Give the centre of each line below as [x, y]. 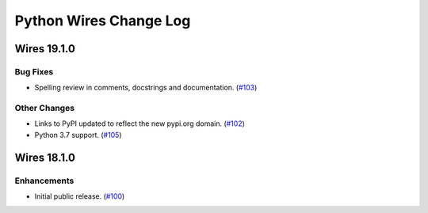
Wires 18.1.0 [45, 157]
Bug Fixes [34, 71]
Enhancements [44, 181]
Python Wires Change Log [103, 21]
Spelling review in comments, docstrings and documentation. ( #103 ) [146, 88]
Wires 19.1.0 [45, 49]
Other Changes [45, 108]
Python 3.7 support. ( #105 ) [78, 135]
